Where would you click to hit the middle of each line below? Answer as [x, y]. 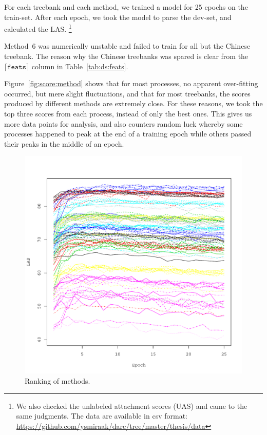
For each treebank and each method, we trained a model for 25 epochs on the [126, 7]
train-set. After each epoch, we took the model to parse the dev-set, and [118, 17]
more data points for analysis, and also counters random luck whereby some [123, 123]
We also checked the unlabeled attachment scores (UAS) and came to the [132, 406]
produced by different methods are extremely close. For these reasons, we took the [133, 103]
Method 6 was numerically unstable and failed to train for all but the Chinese [127, 46]
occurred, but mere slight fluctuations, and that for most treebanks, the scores [127, 93]
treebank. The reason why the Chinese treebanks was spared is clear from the [126, 56]
